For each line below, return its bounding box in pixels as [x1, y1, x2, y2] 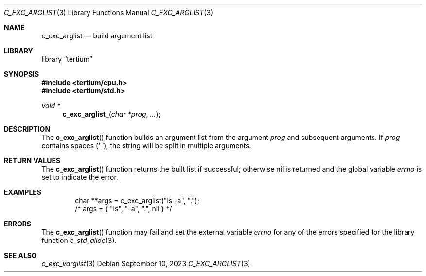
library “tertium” [41, 55, 92, 63]
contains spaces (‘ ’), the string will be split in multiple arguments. [41, 141, 251, 150]
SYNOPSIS [4, 70, 39, 78]
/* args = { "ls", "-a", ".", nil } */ [75, 205, 172, 213]
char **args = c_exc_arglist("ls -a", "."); [75, 196, 199, 205]
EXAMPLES [4, 188, 41, 196]
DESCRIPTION [4, 125, 51, 133]
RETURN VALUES [4, 156, 61, 165]
